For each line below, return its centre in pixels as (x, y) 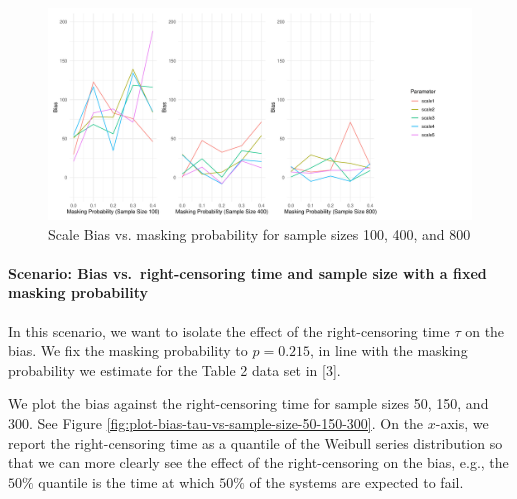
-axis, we (462, 422)
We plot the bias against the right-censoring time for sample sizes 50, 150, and (248, 403)
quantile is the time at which (126, 481)
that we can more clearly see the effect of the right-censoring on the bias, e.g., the (258, 462)
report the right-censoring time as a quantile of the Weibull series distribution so (255, 442)
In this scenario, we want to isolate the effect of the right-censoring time (229, 330)
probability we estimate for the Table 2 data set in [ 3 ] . (174, 369)
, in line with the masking (389, 350)
